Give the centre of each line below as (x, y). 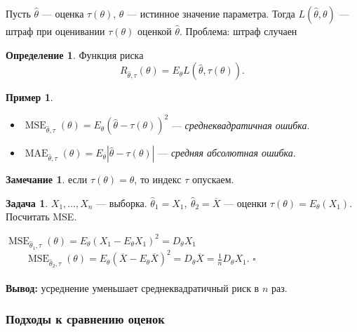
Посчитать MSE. (41, 217)
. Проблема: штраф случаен (238, 31)
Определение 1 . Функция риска (75, 54)
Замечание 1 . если (47, 179)
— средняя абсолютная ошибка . (227, 153)
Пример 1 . (29, 97)
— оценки (245, 202)
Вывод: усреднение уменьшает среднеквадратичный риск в (133, 287)
